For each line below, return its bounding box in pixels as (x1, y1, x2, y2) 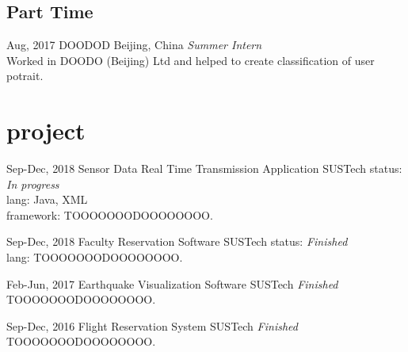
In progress (6, 175, 59, 192)
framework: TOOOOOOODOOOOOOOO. (6, 206, 213, 223)
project (6, 114, 86, 147)
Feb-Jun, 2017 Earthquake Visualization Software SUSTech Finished (6, 275, 338, 292)
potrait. (6, 67, 44, 84)
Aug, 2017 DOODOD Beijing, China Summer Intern (6, 36, 262, 53)
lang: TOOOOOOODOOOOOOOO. (6, 249, 183, 266)
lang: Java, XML (6, 191, 88, 208)
